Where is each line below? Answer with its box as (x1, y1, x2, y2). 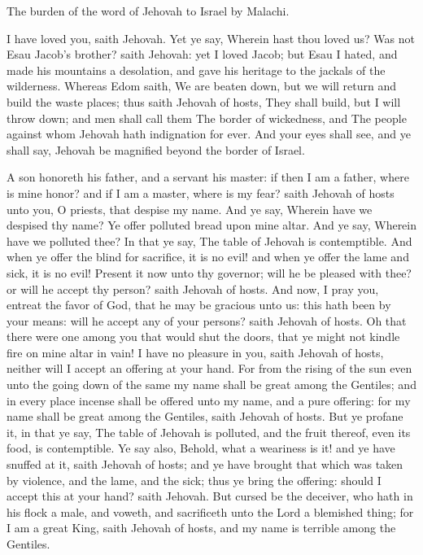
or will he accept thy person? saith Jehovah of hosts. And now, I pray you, (7, 280, 379, 297)
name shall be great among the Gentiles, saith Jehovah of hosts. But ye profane (7, 408, 403, 425)
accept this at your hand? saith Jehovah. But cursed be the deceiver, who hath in (7, 487, 413, 505)
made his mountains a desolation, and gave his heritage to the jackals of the (7, 61, 386, 78)
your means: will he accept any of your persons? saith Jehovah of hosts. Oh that (7, 312, 407, 329)
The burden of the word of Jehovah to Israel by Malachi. (7, 2, 290, 19)
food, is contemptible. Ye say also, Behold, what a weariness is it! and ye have (7, 439, 395, 457)
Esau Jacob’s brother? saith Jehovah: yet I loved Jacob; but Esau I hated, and (7, 46, 398, 63)
